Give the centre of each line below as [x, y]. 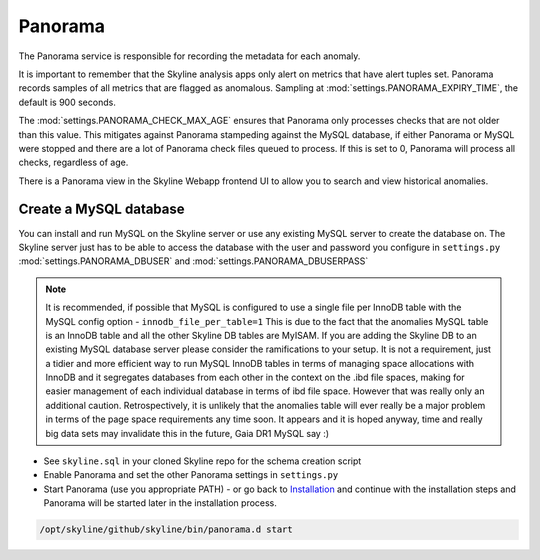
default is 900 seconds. [67, 102]
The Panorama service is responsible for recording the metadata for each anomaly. [189, 56]
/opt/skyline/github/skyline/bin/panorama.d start [166, 529]
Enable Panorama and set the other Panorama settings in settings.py [191, 475]
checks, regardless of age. [73, 162]
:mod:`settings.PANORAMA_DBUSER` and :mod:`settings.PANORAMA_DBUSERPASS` [193, 261]
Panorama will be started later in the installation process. [160, 503]
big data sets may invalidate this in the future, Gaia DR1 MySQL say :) [187, 433]
